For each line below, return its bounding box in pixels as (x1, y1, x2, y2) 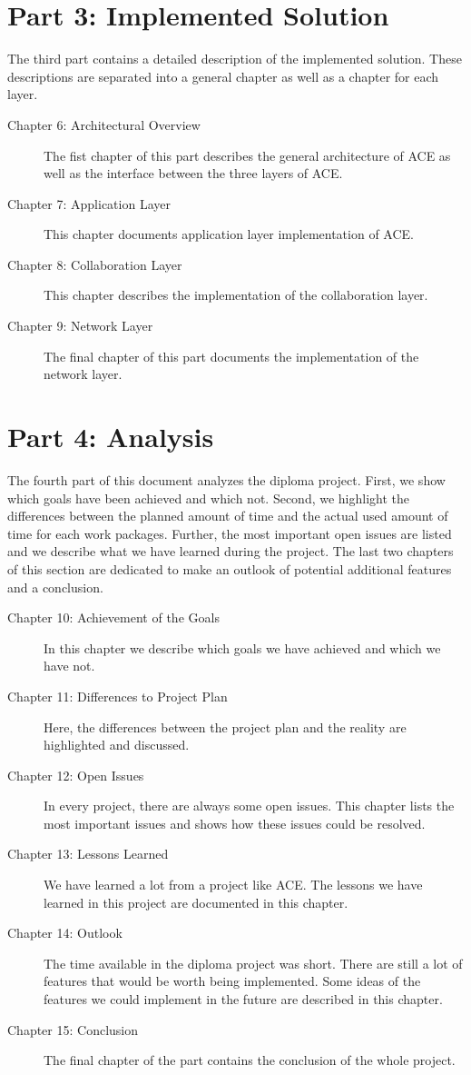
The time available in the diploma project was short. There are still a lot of (44, 953, 463, 972)
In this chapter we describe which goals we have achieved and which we (44, 638, 441, 657)
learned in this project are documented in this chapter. (44, 892, 348, 911)
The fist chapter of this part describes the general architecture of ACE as (44, 145, 451, 164)
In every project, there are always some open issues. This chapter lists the (44, 796, 455, 815)
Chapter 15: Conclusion (7, 1020, 139, 1039)
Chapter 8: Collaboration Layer (7, 254, 182, 274)
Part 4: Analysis (7, 418, 214, 455)
